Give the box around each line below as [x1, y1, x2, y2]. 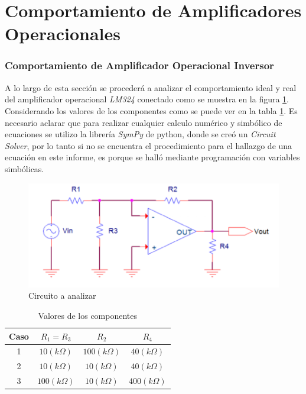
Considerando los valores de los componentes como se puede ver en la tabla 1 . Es [5, 104, 298, 117]
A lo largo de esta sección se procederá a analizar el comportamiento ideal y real [5, 81, 297, 93]
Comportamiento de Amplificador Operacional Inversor [5, 58, 274, 73]
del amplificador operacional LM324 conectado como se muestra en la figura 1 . [5, 93, 289, 105]
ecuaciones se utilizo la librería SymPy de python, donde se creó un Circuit [5, 128, 276, 140]
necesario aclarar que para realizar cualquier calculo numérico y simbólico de [5, 116, 282, 128]
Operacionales [5, 21, 121, 46]
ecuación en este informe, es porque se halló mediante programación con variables [5, 151, 300, 163]
